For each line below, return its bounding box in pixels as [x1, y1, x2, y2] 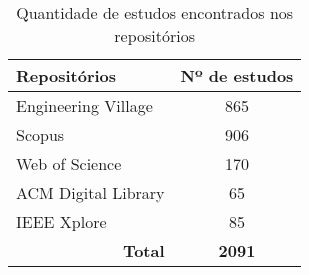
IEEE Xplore [16, 210, 107, 233]
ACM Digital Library [16, 181, 165, 204]
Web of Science [16, 152, 122, 175]
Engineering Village [16, 94, 153, 117]
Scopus [16, 123, 65, 146]
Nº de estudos [180, 64, 294, 87]
